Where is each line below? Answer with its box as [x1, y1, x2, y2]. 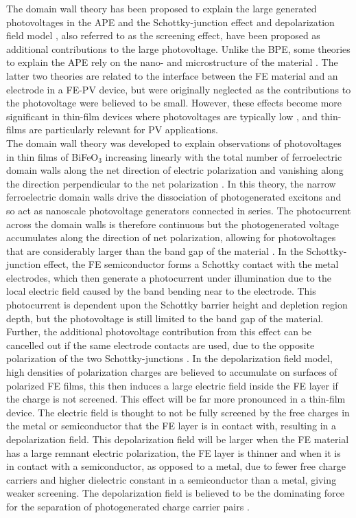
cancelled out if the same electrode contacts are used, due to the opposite [6, 337, 315, 352]
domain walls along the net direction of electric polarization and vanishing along [6, 163, 344, 177]
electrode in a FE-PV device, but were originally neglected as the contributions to [6, 82, 351, 96]
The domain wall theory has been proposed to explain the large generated [6, 1, 317, 15]
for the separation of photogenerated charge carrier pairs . [6, 499, 250, 513]
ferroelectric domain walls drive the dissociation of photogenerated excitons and [6, 190, 342, 204]
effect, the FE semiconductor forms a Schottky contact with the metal [43, 257, 339, 271]
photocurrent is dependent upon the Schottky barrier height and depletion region [6, 297, 348, 312]
